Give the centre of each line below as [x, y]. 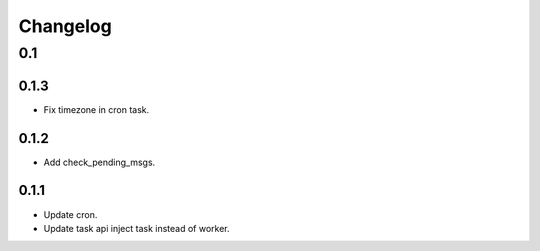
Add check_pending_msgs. [99, 162]
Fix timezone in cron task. [96, 109]
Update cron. [70, 214]
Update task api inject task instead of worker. [136, 228]
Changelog [65, 26]
